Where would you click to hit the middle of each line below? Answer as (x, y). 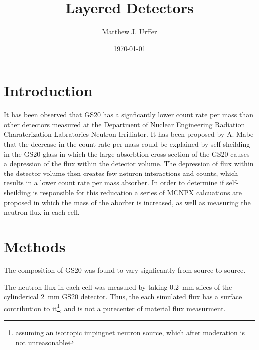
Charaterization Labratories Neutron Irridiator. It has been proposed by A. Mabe (129, 134)
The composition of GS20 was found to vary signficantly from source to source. (125, 270)
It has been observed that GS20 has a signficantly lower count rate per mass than (129, 115)
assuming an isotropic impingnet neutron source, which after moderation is (130, 332)
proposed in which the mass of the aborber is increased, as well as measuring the (127, 202)
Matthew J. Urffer (129, 32)
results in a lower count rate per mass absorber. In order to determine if (114, 183)
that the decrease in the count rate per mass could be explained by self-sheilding (127, 144)
